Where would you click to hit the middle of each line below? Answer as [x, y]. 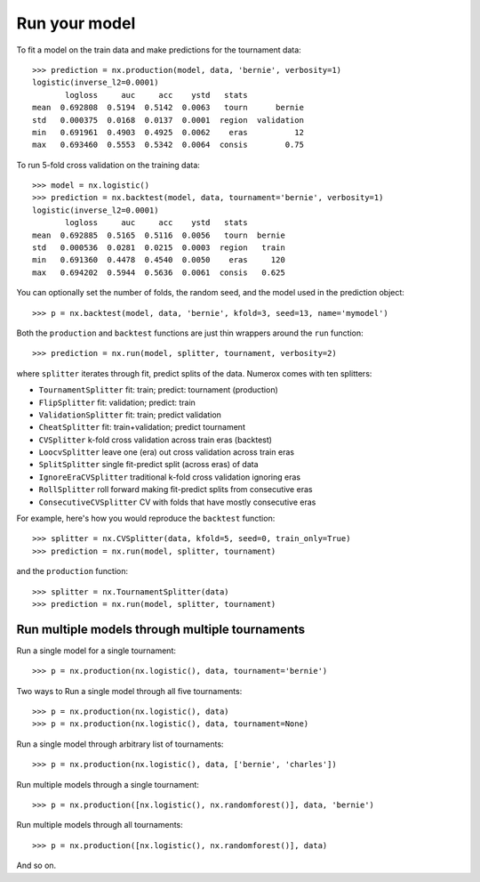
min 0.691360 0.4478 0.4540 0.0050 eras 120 [159, 260]
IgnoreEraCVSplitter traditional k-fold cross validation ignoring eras [170, 477]
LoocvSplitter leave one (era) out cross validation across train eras [167, 452]
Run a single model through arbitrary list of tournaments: [120, 744]
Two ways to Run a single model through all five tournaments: [129, 691]
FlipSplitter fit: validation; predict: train [117, 402]
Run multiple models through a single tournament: [108, 784]
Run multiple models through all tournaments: [100, 825]
